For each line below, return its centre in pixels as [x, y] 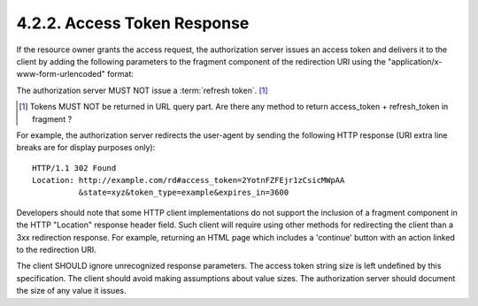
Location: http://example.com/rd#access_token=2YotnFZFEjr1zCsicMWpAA [189, 180]
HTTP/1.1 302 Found [74, 168]
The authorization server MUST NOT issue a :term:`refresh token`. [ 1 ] [143, 90]
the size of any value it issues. [71, 291]
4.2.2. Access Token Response [133, 23]
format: [120, 74]
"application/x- [415, 61]
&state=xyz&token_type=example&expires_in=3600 [184, 193]
